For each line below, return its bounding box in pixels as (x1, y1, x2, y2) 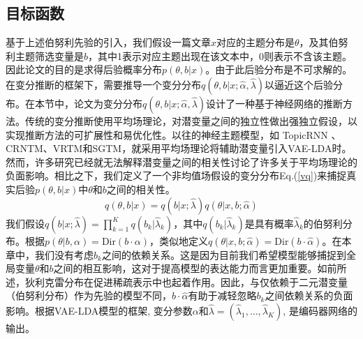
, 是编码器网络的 (283, 303, 357, 317)
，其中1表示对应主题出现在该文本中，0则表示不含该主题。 (88, 48, 353, 63)
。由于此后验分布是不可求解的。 (205, 62, 353, 77)
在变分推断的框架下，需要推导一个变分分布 (6, 77, 201, 91)
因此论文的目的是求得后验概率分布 (6, 62, 162, 77)
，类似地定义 (149, 233, 208, 248)
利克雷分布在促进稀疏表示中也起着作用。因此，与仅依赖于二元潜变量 (34, 274, 348, 289)
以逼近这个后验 (265, 77, 334, 91)
